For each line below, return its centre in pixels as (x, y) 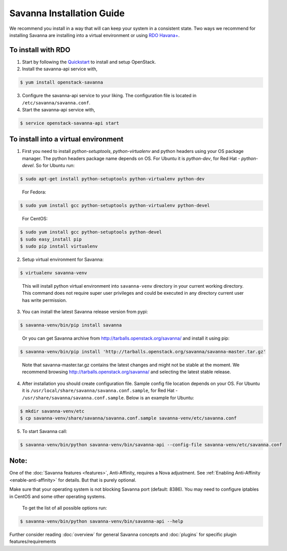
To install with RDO (40, 50)
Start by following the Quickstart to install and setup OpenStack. (89, 62)
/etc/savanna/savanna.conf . (56, 103)
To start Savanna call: (45, 431)
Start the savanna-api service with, (59, 109)
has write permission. (45, 300)
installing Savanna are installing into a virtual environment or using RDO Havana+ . (95, 35)
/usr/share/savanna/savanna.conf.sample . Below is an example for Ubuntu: (108, 398)
